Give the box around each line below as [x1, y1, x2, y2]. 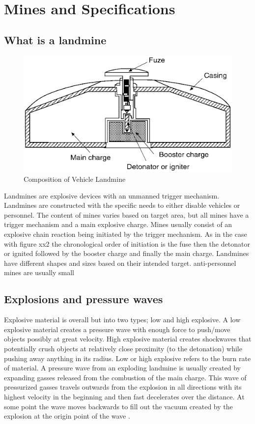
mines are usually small [4, 267, 74, 278]
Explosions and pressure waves [4, 291, 163, 307]
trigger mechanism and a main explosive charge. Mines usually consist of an [4, 219, 232, 229]
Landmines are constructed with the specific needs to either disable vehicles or [4, 200, 240, 210]
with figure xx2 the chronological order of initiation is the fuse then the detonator [4, 238, 250, 249]
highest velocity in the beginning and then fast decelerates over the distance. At [4, 391, 245, 401]
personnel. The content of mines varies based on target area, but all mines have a [4, 209, 249, 220]
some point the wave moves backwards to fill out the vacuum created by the [4, 401, 233, 411]
